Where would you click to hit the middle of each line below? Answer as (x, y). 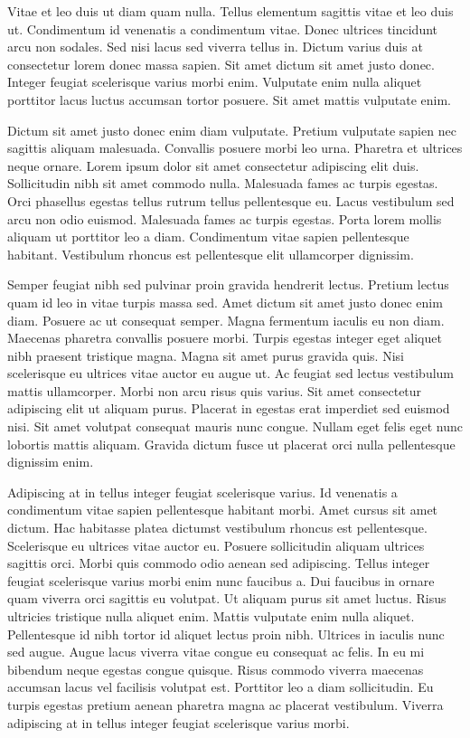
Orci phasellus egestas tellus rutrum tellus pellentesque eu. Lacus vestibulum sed (231, 200)
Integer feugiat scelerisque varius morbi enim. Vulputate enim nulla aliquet (215, 82)
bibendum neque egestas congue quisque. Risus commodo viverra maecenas (216, 669)
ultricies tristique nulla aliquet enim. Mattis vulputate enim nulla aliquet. (211, 616)
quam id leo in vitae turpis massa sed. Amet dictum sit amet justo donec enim (225, 302)
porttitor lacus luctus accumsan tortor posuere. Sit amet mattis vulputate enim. (229, 99)
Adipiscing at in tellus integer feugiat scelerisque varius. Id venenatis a (202, 492)
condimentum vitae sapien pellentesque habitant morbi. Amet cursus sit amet (223, 510)
